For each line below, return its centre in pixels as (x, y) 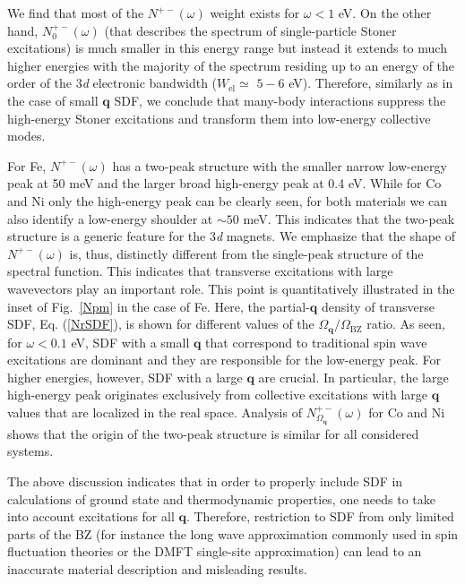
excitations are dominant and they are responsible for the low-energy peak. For (224, 360)
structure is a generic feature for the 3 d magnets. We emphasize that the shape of (232, 236)
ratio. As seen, (406, 324)
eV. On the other (385, 13)
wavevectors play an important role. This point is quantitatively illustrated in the (231, 288)
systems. (30, 451)
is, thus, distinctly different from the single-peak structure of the (246, 253)
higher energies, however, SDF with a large (125, 377)
